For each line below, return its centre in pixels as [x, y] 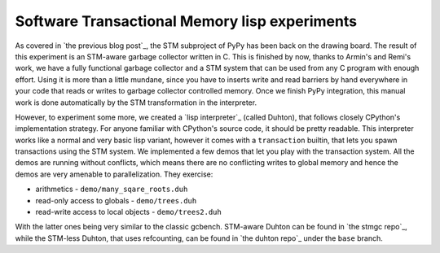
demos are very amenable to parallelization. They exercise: [114, 174]
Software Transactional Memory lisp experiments [186, 21]
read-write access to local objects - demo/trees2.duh [128, 212]
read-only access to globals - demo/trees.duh [116, 200]
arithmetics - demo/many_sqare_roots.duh [112, 189]
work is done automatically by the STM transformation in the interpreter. [136, 103]
